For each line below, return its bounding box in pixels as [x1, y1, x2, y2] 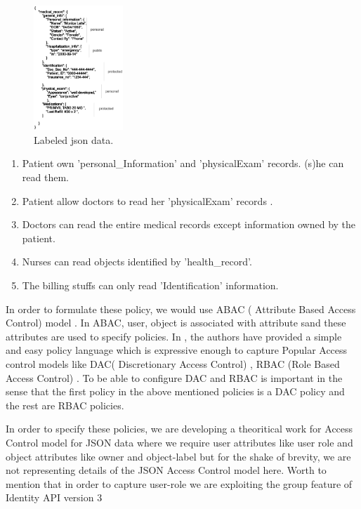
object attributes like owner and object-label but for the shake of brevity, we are [6, 449, 351, 463]
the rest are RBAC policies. [6, 397, 124, 412]
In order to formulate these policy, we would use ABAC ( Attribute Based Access [6, 301, 356, 316]
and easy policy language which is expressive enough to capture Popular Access [6, 343, 348, 357]
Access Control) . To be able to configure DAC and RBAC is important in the [6, 370, 343, 385]
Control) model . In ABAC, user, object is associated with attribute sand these [6, 315, 346, 330]
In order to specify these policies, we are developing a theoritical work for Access [6, 421, 353, 436]
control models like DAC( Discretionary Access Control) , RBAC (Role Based [6, 357, 340, 371]
